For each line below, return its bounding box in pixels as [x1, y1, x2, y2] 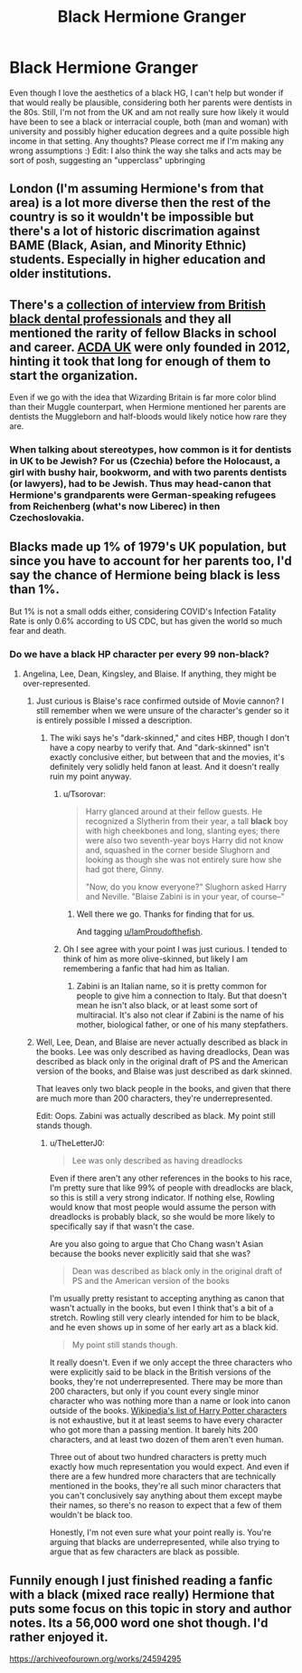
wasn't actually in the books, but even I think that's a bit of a [49, 1303, 274, 1314]
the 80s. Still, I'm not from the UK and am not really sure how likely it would [9, 106, 289, 117]
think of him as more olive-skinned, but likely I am [62, 954, 249, 965]
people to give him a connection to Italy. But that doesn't [76, 990, 288, 1001]
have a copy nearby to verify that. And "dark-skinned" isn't [49, 742, 269, 754]
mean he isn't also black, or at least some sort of [76, 1000, 259, 1011]
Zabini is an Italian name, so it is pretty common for [76, 981, 268, 992]
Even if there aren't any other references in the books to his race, [49, 1172, 292, 1184]
